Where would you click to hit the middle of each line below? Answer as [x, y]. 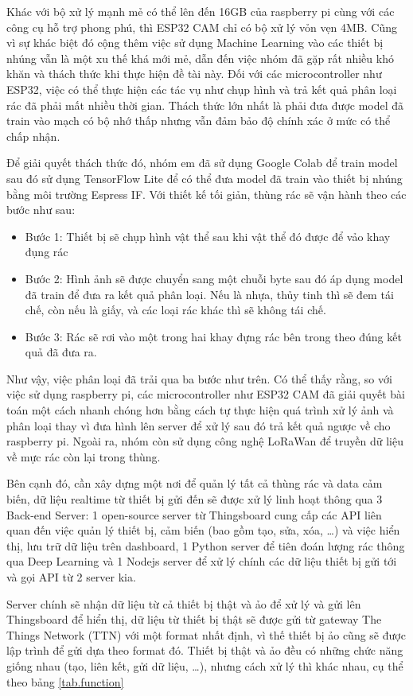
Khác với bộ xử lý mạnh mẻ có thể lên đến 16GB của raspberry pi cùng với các [201, 11]
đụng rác [47, 252]
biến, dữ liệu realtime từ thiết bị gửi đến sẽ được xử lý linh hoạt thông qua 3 [195, 499]
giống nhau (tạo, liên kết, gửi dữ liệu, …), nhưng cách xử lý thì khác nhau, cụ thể [205, 665]
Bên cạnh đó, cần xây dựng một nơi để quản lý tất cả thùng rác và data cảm [195, 483]
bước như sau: [41, 210]
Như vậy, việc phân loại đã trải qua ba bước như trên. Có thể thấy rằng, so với [199, 378]
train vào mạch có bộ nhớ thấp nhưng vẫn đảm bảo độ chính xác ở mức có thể [199, 121]
